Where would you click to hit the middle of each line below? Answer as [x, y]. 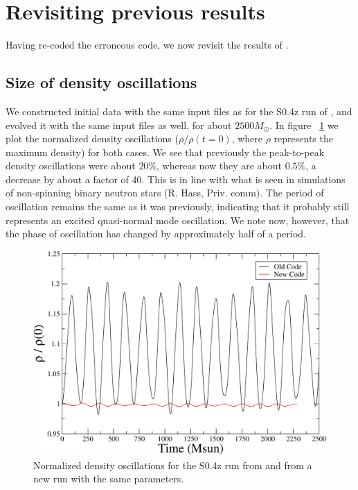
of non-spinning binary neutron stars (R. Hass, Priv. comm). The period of [165, 193]
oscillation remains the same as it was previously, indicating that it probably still [178, 206]
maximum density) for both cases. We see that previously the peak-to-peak [165, 152]
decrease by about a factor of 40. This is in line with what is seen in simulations [176, 179]
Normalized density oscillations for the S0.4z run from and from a [173, 465]
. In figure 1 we [304, 125]
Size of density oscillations [101, 82]
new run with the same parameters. [109, 479]
